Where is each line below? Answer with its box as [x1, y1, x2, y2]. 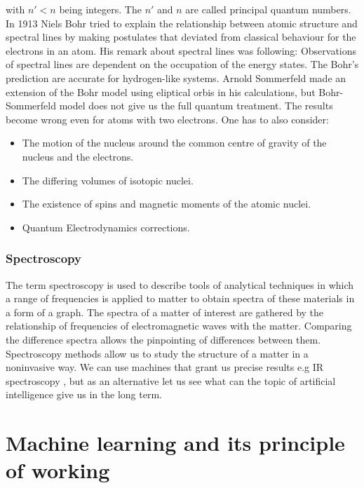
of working [6, 456, 110, 484]
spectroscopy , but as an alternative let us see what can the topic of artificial [6, 373, 336, 388]
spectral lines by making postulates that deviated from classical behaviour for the [6, 29, 356, 44]
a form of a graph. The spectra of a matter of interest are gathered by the [6, 304, 324, 319]
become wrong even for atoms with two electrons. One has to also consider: [6, 111, 329, 126]
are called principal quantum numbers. [185, 2, 351, 16]
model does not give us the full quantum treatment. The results [59, 98, 333, 113]
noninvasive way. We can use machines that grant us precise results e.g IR [6, 360, 324, 374]
